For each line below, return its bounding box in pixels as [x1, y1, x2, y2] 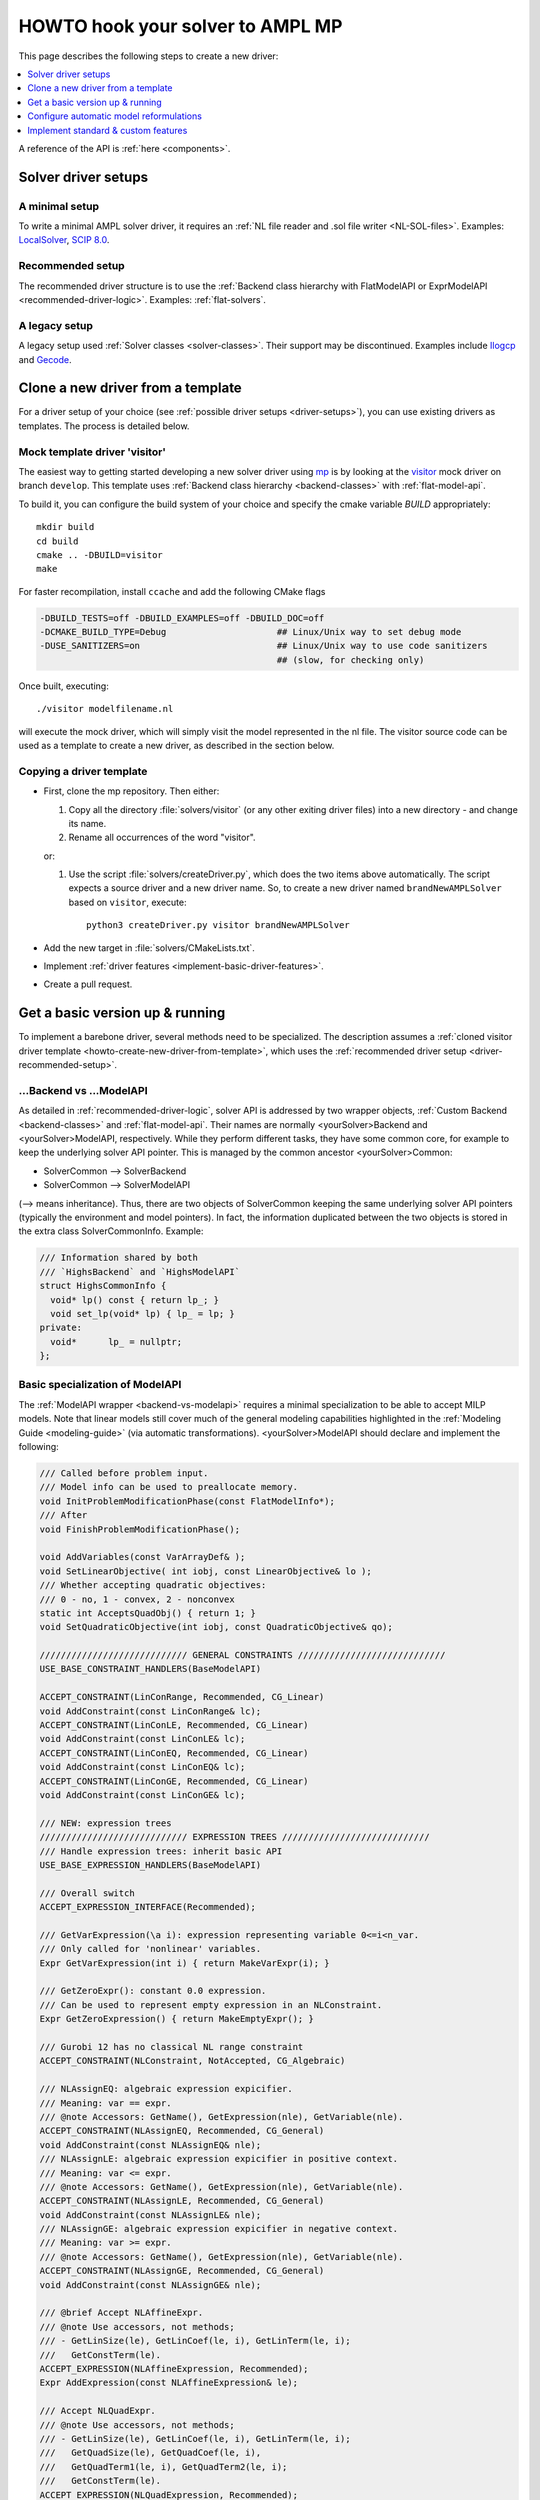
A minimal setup [18, 199, 100, 213]
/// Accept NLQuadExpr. [39, 2405, 157, 2417]
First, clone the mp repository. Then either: [43, 785, 220, 797]
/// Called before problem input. [39, 1467, 209, 1479]
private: [39, 1322, 83, 1334]
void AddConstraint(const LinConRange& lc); [39, 1705, 262, 1717]
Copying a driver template [18, 764, 148, 778]
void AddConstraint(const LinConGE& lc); [39, 1789, 246, 1800]
